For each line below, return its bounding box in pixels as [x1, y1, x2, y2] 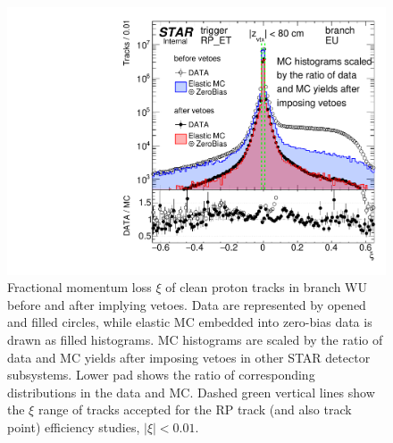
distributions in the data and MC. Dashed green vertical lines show [7, 382, 375, 401]
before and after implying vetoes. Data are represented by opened [7, 295, 366, 313]
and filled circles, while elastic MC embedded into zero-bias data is [7, 313, 372, 331]
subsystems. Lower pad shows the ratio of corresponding [7, 365, 315, 384]
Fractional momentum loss [7, 278, 152, 297]
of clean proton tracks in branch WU [165, 278, 368, 297]
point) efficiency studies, [7, 418, 140, 436]
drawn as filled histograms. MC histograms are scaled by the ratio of [7, 330, 383, 349]
